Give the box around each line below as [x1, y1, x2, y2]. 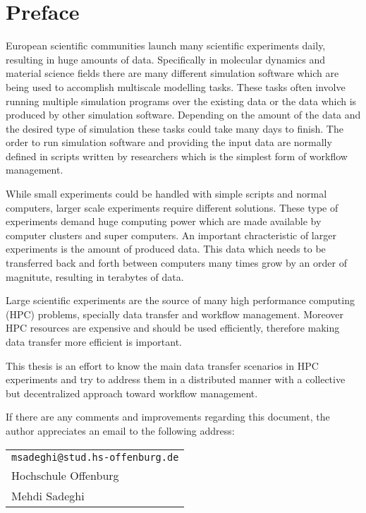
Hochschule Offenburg [11, 466, 119, 483]
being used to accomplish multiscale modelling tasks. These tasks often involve [6, 79, 346, 94]
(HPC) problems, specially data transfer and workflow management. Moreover [6, 306, 343, 321]
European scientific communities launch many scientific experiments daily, [6, 38, 326, 53]
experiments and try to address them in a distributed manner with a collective [6, 372, 346, 387]
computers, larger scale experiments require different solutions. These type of [6, 200, 338, 215]
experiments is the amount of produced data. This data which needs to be [6, 241, 326, 256]
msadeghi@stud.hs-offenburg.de [11, 451, 179, 463]
